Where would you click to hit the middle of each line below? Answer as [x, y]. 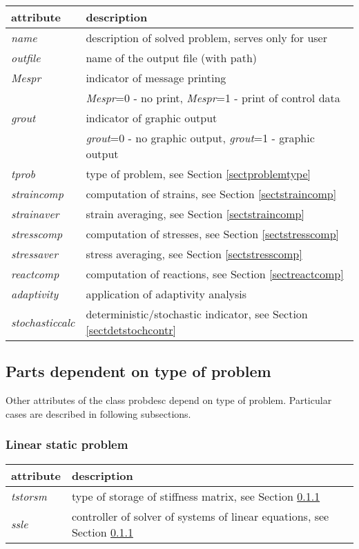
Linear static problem [67, 444]
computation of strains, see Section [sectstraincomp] [211, 194]
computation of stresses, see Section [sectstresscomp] [213, 234]
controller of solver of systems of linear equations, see [200, 516]
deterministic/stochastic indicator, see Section [197, 314]
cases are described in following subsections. [98, 413]
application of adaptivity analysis [166, 294]
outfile [26, 58]
